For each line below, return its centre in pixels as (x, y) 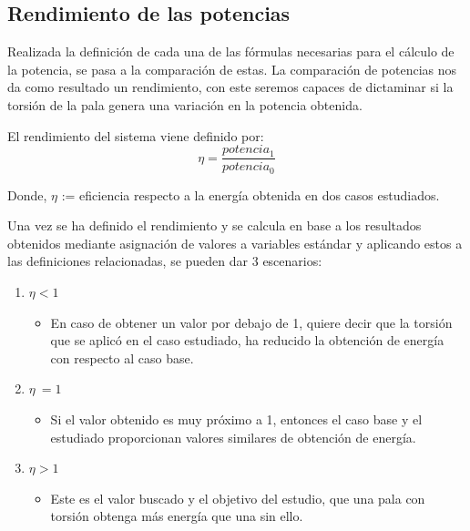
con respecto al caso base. (122, 357)
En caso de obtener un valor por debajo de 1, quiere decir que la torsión (251, 322)
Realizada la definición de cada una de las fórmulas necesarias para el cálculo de (231, 51)
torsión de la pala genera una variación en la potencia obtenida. (185, 104)
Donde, (27, 194)
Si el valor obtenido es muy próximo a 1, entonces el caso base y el (236, 419)
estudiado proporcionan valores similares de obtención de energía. (233, 437)
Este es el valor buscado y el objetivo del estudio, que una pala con (238, 498)
